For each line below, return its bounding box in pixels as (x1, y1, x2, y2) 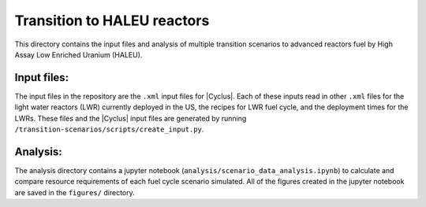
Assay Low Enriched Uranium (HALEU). (14, 50, 143, 59)
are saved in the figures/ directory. (14, 187, 136, 197)
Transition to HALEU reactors (14, 12, 210, 29)
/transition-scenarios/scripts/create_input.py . (14, 124, 204, 134)
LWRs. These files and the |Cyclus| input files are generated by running (14, 113, 247, 123)
